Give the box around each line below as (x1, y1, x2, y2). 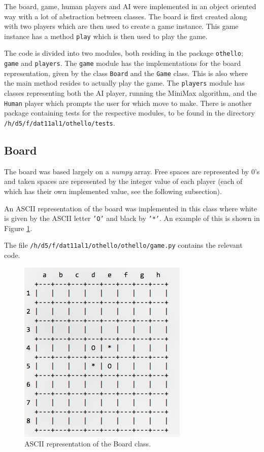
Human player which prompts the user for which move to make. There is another (4, 97, 252, 108)
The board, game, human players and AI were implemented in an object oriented (4, 1, 256, 11)
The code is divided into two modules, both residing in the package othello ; (4, 48, 243, 58)
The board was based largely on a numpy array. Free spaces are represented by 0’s (4, 166, 260, 176)
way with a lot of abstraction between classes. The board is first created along (4, 11, 247, 21)
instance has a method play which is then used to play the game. (4, 30, 208, 41)
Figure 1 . (4, 222, 32, 233)
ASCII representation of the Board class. (24, 438, 151, 449)
